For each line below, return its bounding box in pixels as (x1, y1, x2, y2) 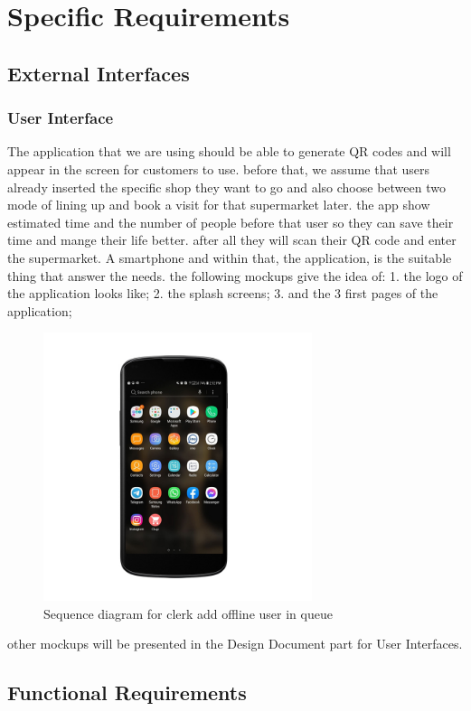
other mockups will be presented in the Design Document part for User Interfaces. (7, 634, 463, 653)
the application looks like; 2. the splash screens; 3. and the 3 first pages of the (7, 284, 438, 303)
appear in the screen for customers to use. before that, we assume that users (7, 159, 430, 178)
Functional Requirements (7, 678, 247, 706)
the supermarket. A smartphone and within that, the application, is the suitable (7, 248, 452, 267)
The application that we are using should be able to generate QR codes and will (7, 142, 451, 161)
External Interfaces (7, 59, 190, 87)
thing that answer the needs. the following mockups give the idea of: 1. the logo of (7, 266, 463, 285)
